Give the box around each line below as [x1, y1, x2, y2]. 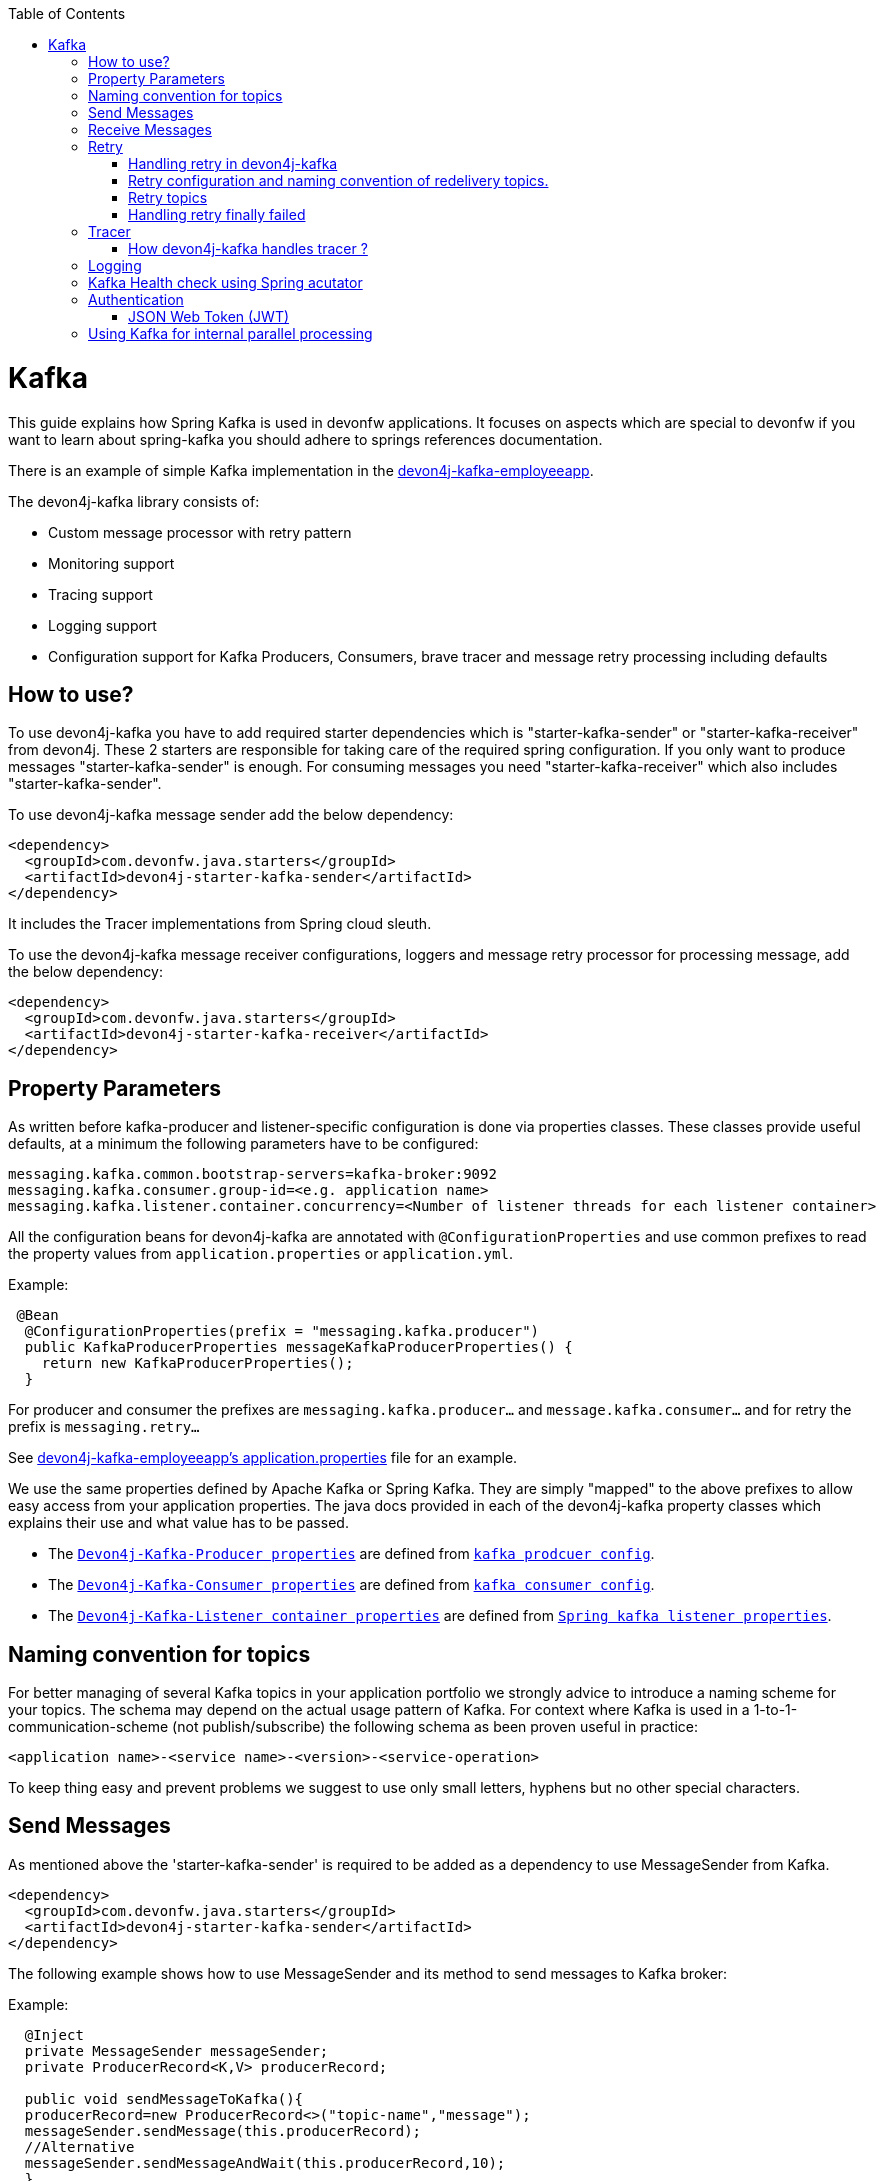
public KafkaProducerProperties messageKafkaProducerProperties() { [24, 1339, 573, 1356]
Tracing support [48, 585, 153, 603]
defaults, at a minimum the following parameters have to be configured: [8, 1135, 479, 1153]
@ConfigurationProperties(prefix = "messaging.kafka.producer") [24, 1323, 540, 1340]
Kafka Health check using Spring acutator [88, 274, 363, 291]
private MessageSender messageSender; [24, 2042, 329, 2059]
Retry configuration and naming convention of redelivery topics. [128, 172, 549, 189]
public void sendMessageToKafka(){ [24, 2090, 304, 2107]
